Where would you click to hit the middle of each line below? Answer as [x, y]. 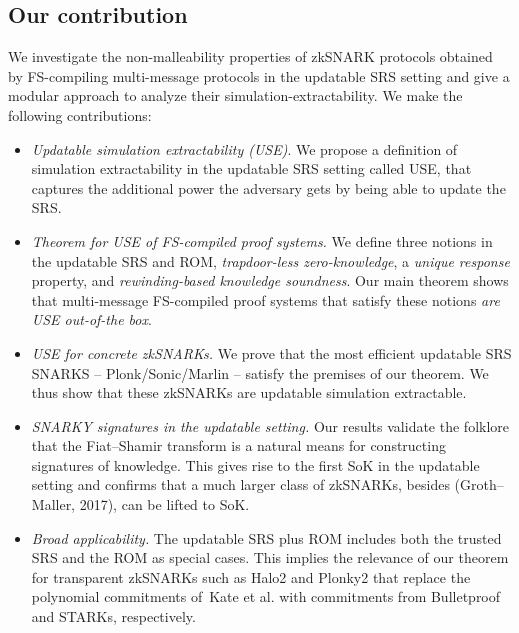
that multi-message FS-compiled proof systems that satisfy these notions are [265, 299]
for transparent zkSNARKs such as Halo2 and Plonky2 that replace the [251, 576]
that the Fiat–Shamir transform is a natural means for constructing [238, 445]
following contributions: [80, 114]
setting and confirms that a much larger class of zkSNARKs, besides [240, 484]
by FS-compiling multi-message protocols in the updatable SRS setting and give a [259, 75]
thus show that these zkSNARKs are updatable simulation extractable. [249, 392]
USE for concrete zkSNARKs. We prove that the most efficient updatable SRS [271, 352]
